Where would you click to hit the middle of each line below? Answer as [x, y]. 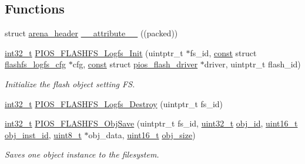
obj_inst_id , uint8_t [43, 134]
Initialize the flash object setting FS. [70, 83]
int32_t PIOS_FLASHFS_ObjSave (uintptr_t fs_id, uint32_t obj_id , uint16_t [151, 123]
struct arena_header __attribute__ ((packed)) [91, 33]
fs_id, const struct [223, 52]
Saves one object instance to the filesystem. [82, 154]
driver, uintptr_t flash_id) [252, 64]
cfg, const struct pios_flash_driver [135, 64]
